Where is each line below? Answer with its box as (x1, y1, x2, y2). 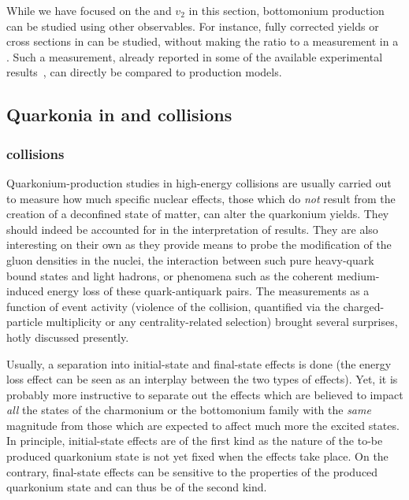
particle (6, 313, 43, 330)
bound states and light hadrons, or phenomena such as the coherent (6, 267, 334, 283)
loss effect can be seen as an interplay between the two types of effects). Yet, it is (6, 371, 398, 387)
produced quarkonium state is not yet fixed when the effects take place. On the (6, 448, 389, 465)
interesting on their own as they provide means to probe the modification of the (6, 236, 392, 253)
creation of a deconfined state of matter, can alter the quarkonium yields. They (6, 206, 389, 222)
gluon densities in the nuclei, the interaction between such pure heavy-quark (6, 251, 374, 268)
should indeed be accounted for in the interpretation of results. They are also (6, 220, 378, 237)
